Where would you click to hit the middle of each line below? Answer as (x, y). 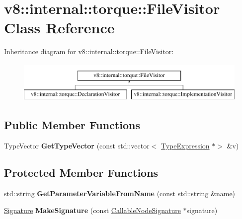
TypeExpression (185, 146)
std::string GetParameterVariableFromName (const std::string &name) (120, 193)
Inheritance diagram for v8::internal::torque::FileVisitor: (89, 51)
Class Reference (59, 28)
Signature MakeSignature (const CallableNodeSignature (92, 210)
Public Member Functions (72, 125)
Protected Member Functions (81, 173)
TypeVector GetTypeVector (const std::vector (77, 146)
